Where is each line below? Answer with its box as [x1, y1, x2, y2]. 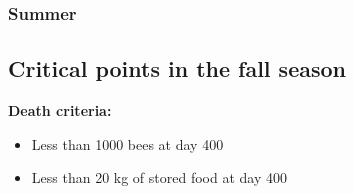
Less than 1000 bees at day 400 [31, 133, 224, 154]
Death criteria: [8, 100, 112, 121]
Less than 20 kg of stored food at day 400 [31, 167, 287, 188]
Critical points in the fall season [8, 53, 346, 84]
